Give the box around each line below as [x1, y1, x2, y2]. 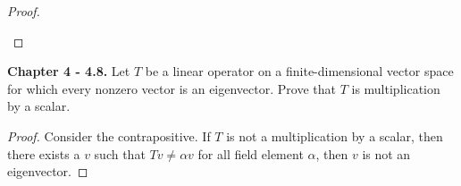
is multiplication [351, 79, 440, 97]
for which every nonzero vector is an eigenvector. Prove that [7, 79, 336, 97]
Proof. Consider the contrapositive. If [7, 126, 211, 145]
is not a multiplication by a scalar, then [226, 126, 443, 145]
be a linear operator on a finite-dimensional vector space [145, 62, 454, 80]
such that [94, 144, 146, 163]
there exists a [7, 144, 80, 163]
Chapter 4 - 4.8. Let [7, 62, 130, 80]
